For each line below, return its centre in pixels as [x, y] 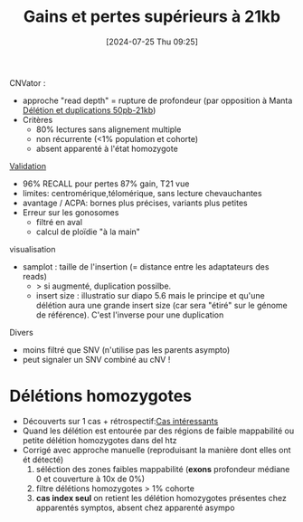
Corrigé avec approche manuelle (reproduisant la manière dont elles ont [156, 450]
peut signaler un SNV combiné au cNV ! [96, 359]
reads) [35, 276]
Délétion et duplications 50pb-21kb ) [89, 109]
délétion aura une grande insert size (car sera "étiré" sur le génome [161, 305]
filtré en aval [59, 222]
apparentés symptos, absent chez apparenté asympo [135, 508]
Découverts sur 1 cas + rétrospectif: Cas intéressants [120, 421]
